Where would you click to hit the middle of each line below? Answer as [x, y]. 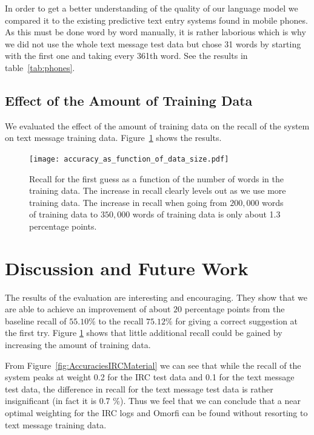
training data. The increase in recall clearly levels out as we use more [158, 190]
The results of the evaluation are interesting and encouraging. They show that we [156, 297]
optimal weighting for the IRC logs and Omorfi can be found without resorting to [156, 413]
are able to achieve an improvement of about [88, 309]
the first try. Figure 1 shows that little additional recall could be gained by [144, 333]
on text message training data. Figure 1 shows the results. [113, 138]
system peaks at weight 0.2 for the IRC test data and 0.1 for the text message [150, 377]
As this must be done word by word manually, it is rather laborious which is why [155, 32]
